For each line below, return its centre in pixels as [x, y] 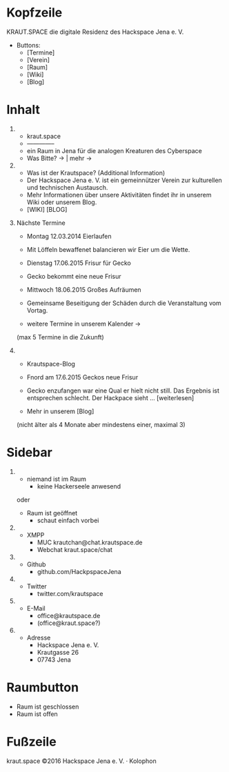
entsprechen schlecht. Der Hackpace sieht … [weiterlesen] [110, 397]
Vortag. [37, 310]
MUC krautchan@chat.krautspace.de [90, 542]
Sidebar [29, 453]
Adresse [39, 637]
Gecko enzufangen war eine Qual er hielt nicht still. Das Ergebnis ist [123, 390]
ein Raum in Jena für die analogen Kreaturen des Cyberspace [114, 150]
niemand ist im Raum [57, 479]
